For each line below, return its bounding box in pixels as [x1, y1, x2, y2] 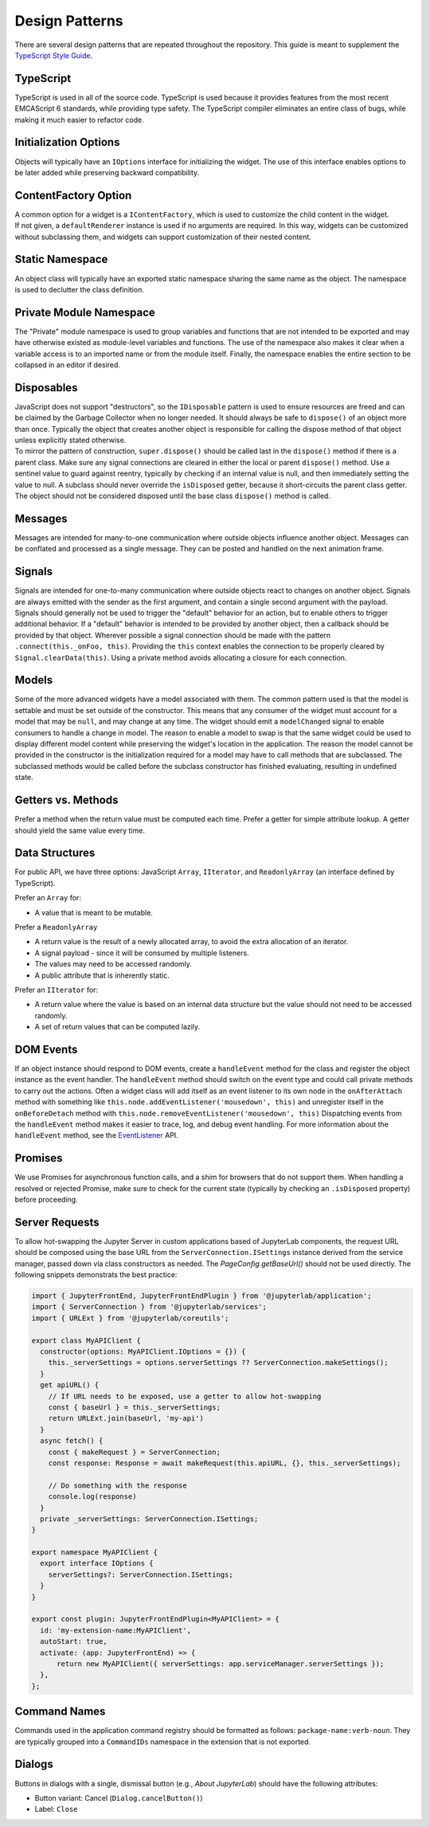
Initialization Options [14, 135, 120, 149]
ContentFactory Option [14, 188, 132, 202]
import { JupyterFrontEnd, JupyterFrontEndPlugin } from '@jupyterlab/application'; [31, 1292, 372, 1300]
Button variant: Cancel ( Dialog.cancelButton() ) [34, 1793, 203, 1802]
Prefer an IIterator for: [14, 985, 99, 994]
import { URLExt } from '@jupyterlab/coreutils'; [31, 1313, 229, 1323]
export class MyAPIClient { [31, 1335, 141, 1345]
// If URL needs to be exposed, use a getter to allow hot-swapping [48, 1391, 322, 1401]
